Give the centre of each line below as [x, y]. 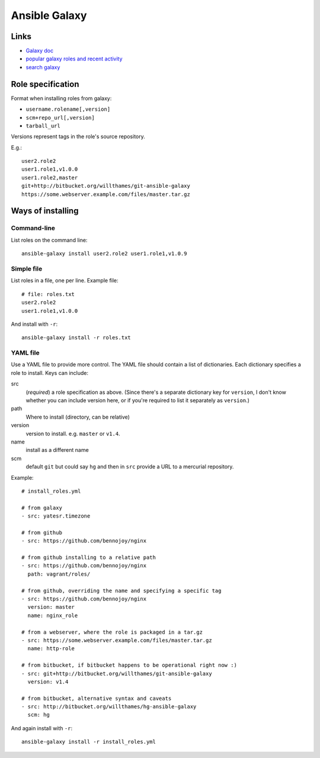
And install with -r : [34, 324]
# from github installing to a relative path [89, 558]
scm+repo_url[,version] [60, 118]
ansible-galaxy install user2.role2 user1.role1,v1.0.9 [104, 254]
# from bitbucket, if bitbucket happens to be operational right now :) [129, 665]
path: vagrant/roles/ [59, 574]
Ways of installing [45, 211]
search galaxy [43, 67]
